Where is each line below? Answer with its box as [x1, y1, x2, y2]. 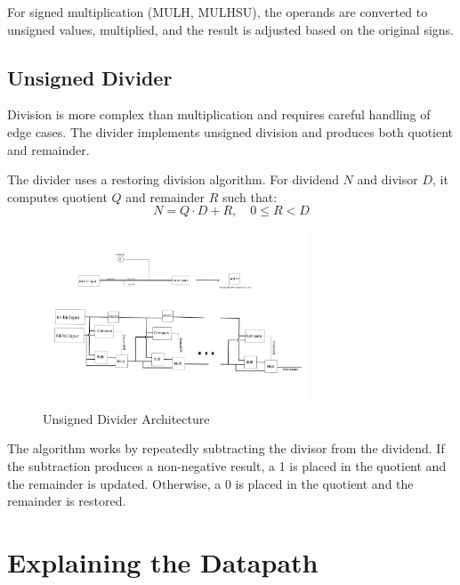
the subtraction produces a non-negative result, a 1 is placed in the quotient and [7, 457, 447, 475]
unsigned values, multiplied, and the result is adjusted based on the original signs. [7, 20, 455, 38]
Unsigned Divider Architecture [43, 409, 210, 427]
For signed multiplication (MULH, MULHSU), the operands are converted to [7, 3, 428, 20]
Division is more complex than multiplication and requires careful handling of [7, 105, 431, 124]
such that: [222, 187, 278, 206]
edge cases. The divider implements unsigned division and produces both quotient [7, 122, 454, 141]
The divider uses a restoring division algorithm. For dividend [7, 170, 339, 189]
